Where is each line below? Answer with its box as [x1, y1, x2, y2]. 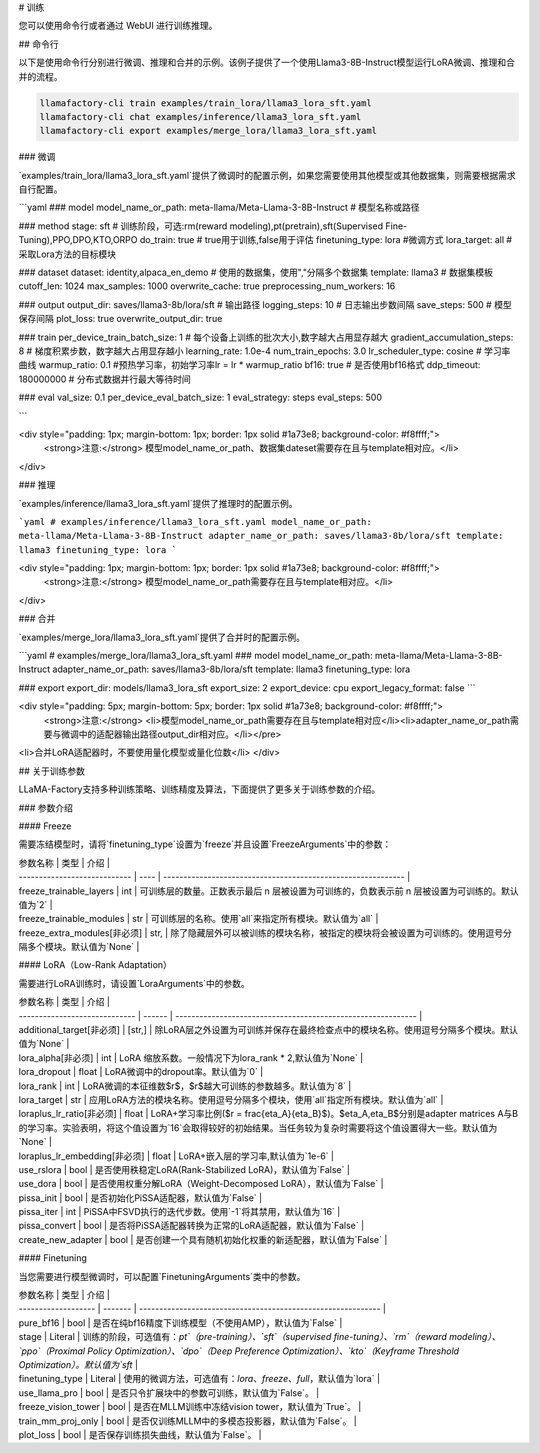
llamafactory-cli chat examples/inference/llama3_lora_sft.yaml [39, 111, 362, 122]
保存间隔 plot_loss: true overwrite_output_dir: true [18, 313, 223, 325]
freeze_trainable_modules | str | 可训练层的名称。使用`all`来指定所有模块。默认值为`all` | [18, 913, 379, 925]
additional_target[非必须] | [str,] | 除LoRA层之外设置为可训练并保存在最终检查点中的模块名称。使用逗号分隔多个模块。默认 [18, 1024, 519, 1036]
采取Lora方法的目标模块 [18, 248, 117, 260]
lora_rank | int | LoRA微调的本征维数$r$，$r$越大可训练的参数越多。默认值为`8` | [18, 1080, 352, 1092]
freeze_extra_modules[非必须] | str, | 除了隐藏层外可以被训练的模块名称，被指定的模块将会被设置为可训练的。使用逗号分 [18, 926, 512, 939]
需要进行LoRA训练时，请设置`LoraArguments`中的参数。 [18, 977, 250, 989]
